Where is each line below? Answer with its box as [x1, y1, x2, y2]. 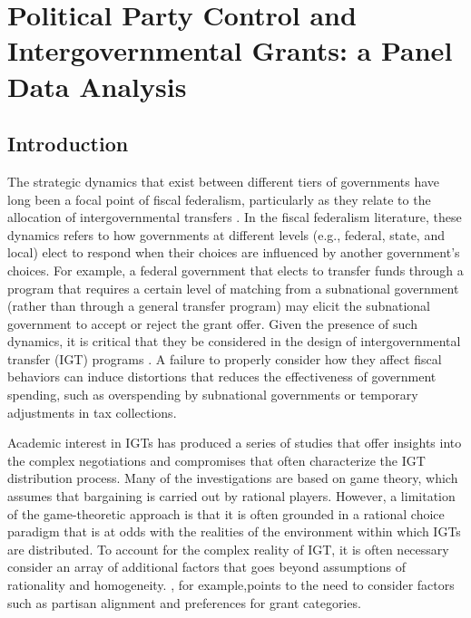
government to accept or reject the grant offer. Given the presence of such [7, 314, 417, 333]
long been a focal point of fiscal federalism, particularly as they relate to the [7, 189, 431, 208]
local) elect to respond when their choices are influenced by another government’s [7, 243, 460, 262]
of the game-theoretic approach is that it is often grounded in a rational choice [7, 504, 445, 523]
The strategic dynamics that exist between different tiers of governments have [7, 171, 440, 190]
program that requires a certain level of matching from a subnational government [7, 278, 459, 297]
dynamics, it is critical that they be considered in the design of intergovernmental [7, 332, 461, 351]
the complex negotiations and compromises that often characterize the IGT [7, 450, 426, 469]
